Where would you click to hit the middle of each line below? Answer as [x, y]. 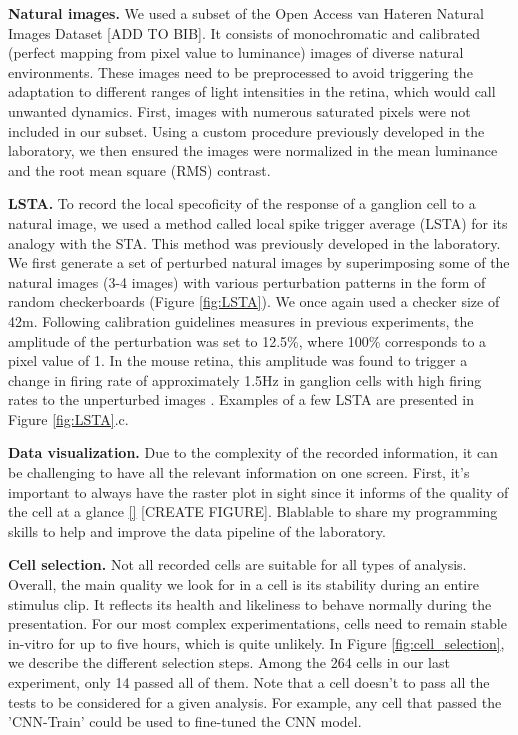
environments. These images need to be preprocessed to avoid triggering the [240, 71]
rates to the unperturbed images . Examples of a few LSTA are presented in [241, 399]
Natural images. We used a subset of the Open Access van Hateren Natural [246, 13]
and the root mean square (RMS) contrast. [139, 169]
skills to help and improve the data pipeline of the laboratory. [197, 530]
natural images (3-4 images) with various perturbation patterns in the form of [247, 281]
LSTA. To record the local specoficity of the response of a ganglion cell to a [242, 203]
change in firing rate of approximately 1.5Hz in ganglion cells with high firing [245, 379]
